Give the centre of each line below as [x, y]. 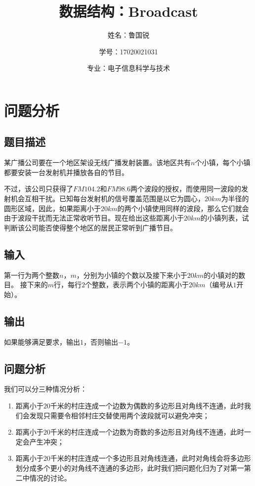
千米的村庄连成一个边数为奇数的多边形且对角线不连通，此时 [147, 432]
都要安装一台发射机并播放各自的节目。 [66, 172]
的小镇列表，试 [225, 218]
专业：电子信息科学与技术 [128, 68]
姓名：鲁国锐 [128, 35]
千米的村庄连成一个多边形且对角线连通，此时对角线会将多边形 [150, 458]
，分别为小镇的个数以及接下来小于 [132, 275]
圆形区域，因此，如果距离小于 [52, 208]
